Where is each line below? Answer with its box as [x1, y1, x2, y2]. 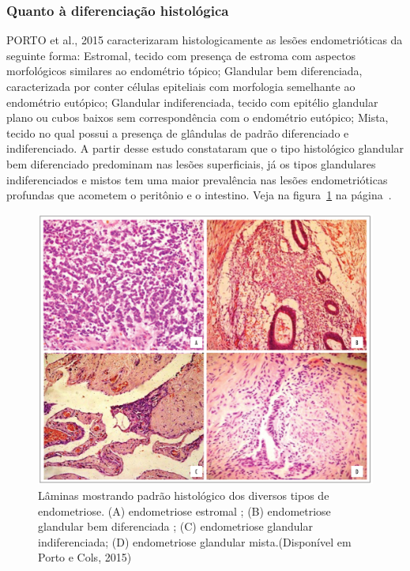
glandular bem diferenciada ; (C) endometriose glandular [38, 518, 313, 535]
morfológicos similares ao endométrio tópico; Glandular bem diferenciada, [6, 62, 363, 79]
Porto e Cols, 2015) [38, 549, 132, 565]
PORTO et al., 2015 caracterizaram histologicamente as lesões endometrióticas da [6, 32, 403, 48]
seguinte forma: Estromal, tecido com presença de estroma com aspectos [6, 47, 356, 63]
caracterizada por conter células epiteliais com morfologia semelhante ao [6, 78, 355, 94]
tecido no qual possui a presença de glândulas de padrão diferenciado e [6, 124, 349, 141]
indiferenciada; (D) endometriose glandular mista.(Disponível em [38, 533, 352, 550]
